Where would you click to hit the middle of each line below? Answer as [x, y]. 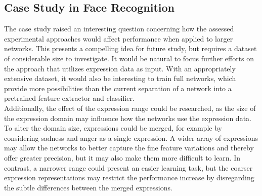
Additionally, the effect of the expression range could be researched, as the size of [130, 108]
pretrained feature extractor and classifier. [69, 98]
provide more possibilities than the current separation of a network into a [118, 88]
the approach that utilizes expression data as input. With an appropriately [120, 68]
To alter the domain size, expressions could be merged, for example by [113, 128]
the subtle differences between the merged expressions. [88, 187]
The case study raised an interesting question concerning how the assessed [119, 29]
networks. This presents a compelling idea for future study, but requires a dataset [130, 48]
